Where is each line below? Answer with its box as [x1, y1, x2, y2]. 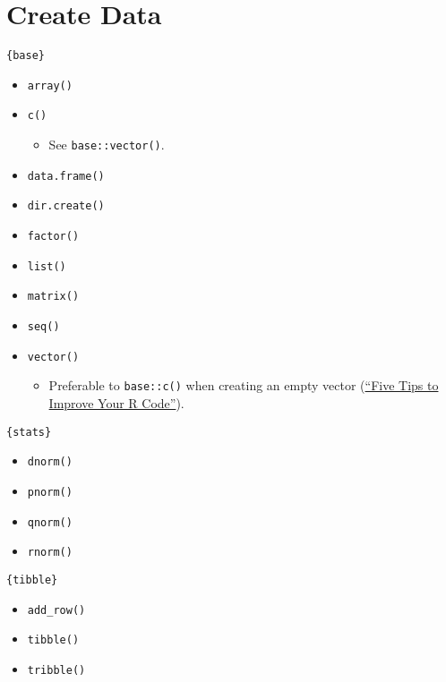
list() [27, 260, 66, 273]
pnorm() [27, 485, 73, 499]
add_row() [27, 603, 86, 617]
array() [27, 79, 73, 92]
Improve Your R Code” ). [48, 394, 184, 412]
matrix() [27, 290, 80, 303]
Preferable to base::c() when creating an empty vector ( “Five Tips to [48, 376, 439, 395]
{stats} [6, 425, 52, 439]
